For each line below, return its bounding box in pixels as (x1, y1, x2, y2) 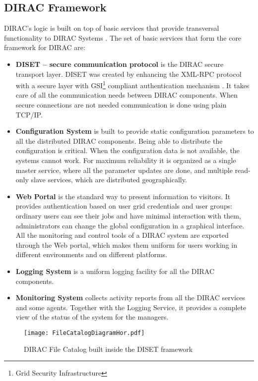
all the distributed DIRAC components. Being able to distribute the (15, 135, 223, 146)
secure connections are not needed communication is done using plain (15, 100, 227, 110)
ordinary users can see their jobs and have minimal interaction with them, (15, 210, 241, 220)
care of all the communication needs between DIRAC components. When (15, 90, 238, 100)
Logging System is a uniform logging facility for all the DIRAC (15, 266, 215, 276)
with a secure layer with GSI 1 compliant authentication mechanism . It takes (15, 79, 250, 90)
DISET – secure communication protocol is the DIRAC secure (15, 58, 224, 69)
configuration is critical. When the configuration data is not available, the (15, 145, 240, 156)
